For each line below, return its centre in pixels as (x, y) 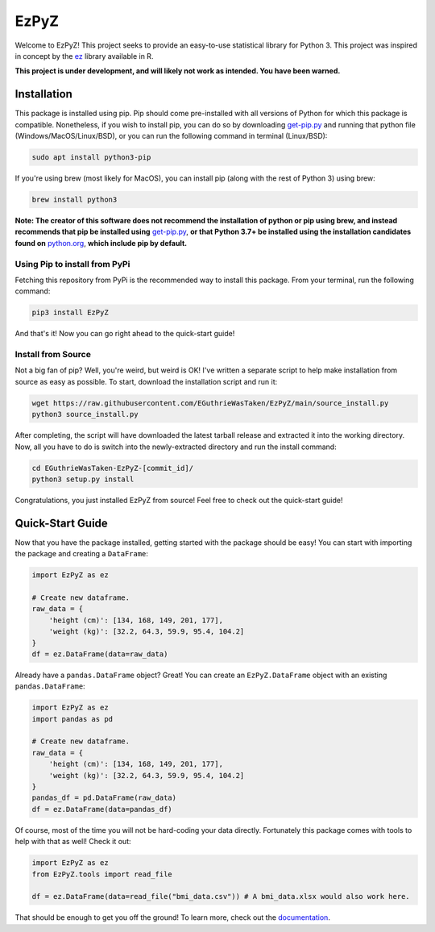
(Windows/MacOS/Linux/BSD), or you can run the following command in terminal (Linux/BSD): (171, 136)
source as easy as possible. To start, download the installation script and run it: (146, 381)
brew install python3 (75, 199)
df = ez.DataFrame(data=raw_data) (100, 654)
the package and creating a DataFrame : (82, 554)
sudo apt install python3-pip (91, 157)
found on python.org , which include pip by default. (101, 243)
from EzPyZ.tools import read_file (102, 874)
